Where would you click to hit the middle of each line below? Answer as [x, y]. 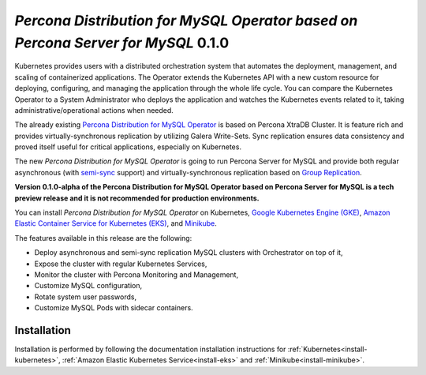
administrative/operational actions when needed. [94, 110]
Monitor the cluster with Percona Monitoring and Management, [136, 274]
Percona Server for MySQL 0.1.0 [122, 43]
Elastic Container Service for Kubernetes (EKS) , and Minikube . [116, 223]
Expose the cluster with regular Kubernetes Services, [121, 264]
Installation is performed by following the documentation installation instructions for [150, 349]
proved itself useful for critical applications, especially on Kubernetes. [128, 147]
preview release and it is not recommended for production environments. [137, 198]
